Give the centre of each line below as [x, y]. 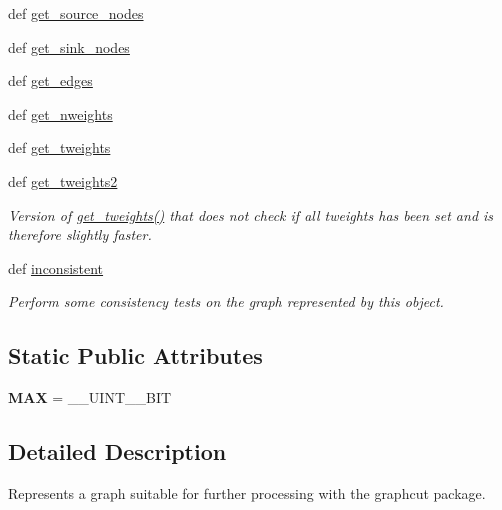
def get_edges [50, 80]
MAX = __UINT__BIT [90, 397]
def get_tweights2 [63, 180]
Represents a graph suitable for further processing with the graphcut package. [247, 492]
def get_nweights [60, 113]
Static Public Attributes [135, 355]
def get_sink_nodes [69, 46]
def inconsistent [56, 267]
